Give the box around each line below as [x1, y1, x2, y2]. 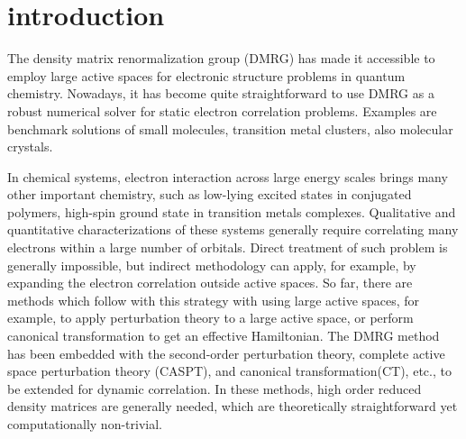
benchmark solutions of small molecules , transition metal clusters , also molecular [7, 119, 453, 138]
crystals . [7, 137, 53, 156]
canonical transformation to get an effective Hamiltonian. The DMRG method [7, 326, 440, 345]
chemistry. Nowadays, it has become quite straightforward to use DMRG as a [7, 84, 434, 103]
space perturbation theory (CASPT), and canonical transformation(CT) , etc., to [7, 361, 452, 380]
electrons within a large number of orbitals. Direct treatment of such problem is [7, 238, 448, 257]
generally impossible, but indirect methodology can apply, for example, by [7, 255, 416, 274]
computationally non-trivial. [7, 415, 162, 433]
